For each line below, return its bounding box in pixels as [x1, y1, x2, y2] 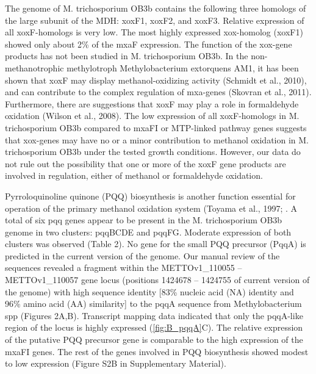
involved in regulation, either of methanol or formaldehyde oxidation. [5, 169, 263, 182]
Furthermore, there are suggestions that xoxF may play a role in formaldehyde [5, 97, 299, 110]
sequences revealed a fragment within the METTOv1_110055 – [5, 261, 242, 274]
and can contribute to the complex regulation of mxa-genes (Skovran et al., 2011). [5, 85, 312, 98]
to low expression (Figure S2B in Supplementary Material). [5, 357, 226, 370]
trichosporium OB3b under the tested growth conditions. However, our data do [5, 145, 301, 158]
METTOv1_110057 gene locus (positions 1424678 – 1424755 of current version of [5, 273, 310, 286]
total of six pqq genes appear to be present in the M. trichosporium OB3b [5, 214, 282, 226]
